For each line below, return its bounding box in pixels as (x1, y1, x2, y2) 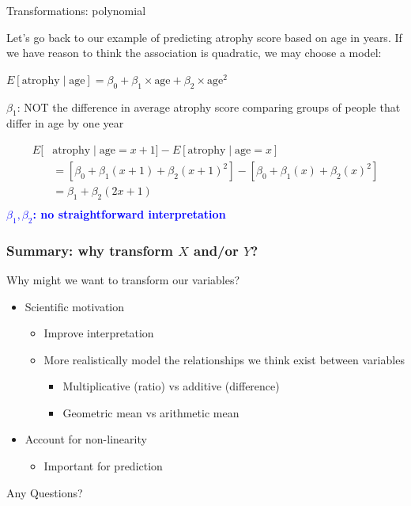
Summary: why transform (6, 240, 173, 260)
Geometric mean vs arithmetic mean (62, 404, 239, 420)
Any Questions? (6, 484, 83, 500)
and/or (194, 240, 239, 260)
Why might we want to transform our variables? (6, 271, 240, 287)
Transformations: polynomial (6, 2, 146, 18)
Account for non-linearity (25, 431, 147, 447)
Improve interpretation (43, 325, 154, 341)
